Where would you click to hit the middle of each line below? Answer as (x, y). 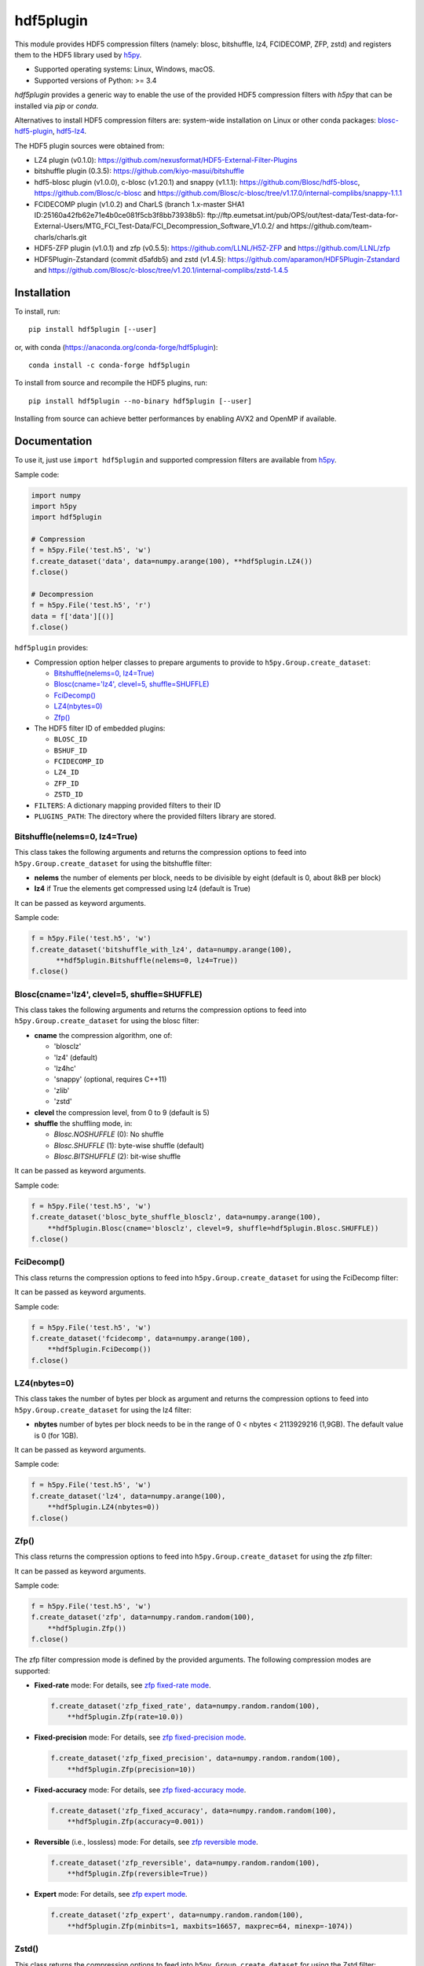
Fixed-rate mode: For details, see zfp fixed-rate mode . (122, 1685)
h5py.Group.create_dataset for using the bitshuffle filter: (113, 863)
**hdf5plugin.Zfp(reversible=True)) (137, 1874)
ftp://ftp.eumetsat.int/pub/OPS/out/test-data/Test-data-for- (303, 215)
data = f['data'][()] (73, 616)
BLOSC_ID (71, 740)
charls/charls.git (60, 237)
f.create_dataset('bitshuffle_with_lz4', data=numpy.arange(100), (161, 949)
